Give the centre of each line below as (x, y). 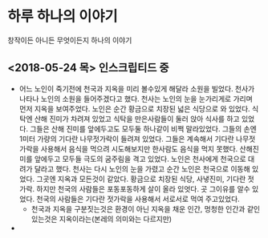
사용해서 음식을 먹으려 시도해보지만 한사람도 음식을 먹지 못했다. (139, 148)
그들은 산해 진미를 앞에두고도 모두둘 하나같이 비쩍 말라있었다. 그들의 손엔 (144, 128)
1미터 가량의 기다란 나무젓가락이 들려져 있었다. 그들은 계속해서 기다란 (126, 139)
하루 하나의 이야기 (63, 16)
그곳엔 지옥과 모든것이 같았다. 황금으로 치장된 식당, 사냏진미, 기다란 (141, 179)
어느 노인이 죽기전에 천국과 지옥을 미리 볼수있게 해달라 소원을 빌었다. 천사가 (137, 88)
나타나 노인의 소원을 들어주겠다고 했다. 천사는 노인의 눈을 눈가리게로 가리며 (136, 99)
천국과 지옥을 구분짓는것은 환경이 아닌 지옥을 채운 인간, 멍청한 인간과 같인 (146, 208)
